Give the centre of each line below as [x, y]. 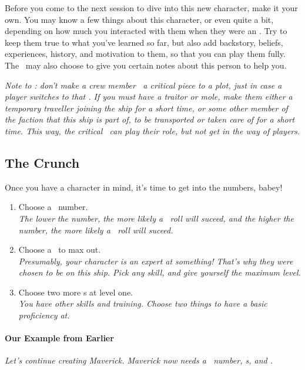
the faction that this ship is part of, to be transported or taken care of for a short [150, 119]
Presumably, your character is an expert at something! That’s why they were [156, 261]
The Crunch [42, 162]
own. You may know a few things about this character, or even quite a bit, [139, 19]
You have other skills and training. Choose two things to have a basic [143, 303]
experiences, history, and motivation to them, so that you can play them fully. [145, 54]
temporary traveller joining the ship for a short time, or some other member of [146, 108]
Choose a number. [53, 207]
